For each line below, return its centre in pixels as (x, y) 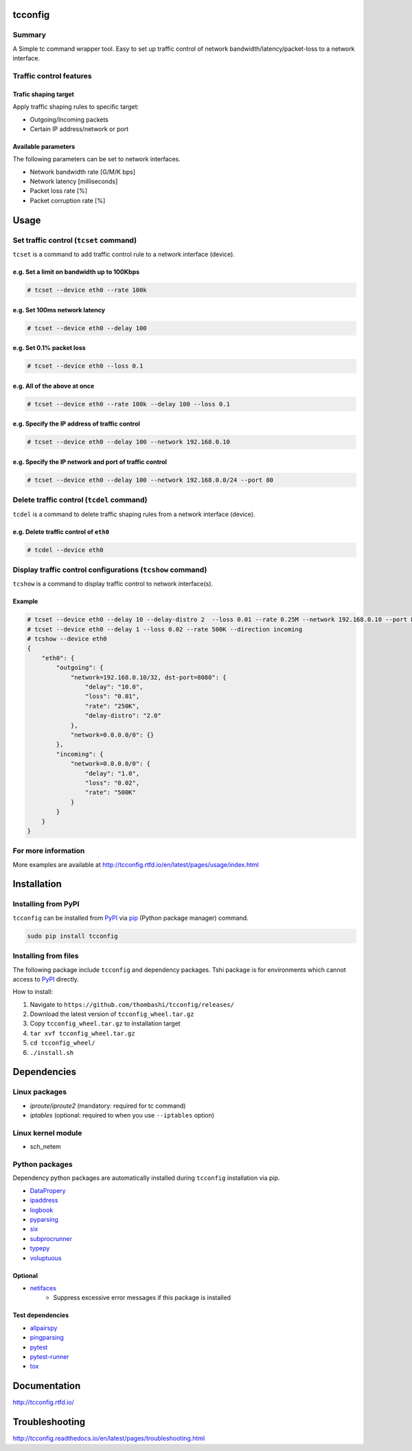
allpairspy (44, 1327)
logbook (42, 1210)
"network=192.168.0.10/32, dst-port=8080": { (148, 677)
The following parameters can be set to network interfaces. (97, 159)
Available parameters (44, 146)
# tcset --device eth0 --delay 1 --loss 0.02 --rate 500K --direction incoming (165, 629)
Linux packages (40, 1092)
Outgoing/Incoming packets (69, 119)
